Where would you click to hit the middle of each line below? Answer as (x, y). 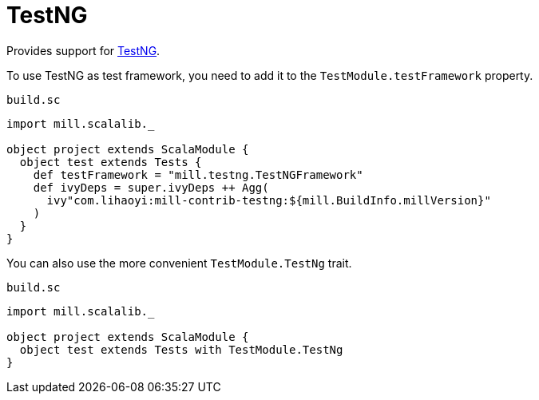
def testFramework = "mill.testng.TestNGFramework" (198, 174)
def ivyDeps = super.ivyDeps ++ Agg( (151, 187)
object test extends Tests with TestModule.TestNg (181, 349)
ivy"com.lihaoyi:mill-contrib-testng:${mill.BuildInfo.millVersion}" (269, 200)
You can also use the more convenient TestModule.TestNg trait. (179, 263)
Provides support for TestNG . (83, 50)
